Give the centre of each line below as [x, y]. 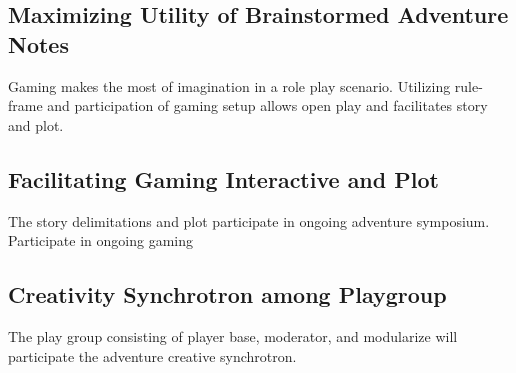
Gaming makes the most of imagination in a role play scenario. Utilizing [229, 85]
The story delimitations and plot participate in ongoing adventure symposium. [249, 220]
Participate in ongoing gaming [100, 240]
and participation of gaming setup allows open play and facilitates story [267, 105]
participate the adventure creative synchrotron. [152, 355]
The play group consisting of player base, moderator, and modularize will [233, 335]
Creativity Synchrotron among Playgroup [227, 294]
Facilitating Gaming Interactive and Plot [223, 178]
